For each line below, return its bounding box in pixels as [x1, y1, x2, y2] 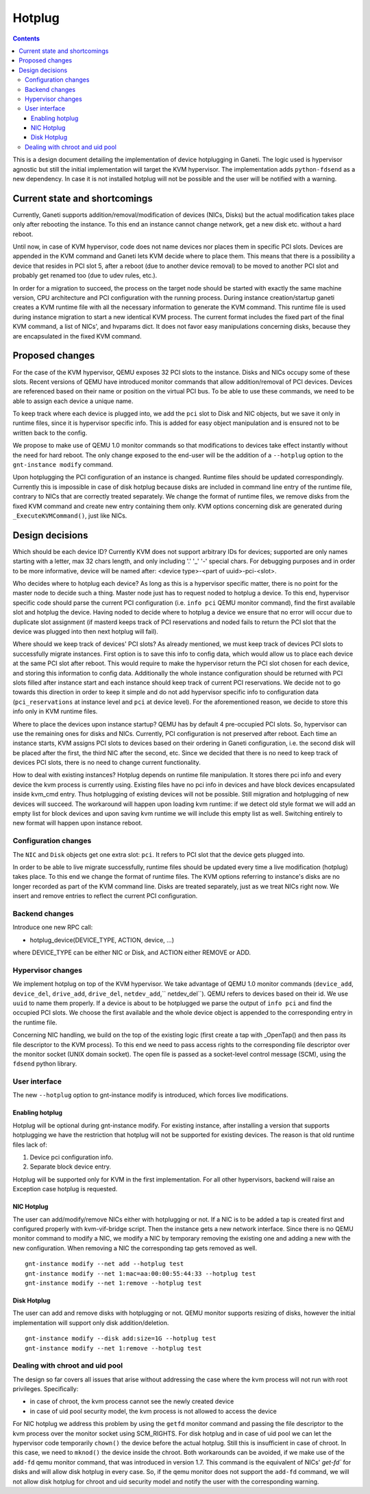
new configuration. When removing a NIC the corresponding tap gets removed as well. [12, 1243, 257, 1252]
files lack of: [12, 1140, 47, 1149]
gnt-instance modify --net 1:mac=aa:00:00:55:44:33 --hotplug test [25, 1269, 256, 1277]
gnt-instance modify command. [12, 461, 113, 469]
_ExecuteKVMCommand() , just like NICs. [12, 512, 127, 520]
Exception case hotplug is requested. [12, 1185, 118, 1193]
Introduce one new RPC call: [12, 923, 93, 932]
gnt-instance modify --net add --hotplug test [25, 1260, 184, 1268]
